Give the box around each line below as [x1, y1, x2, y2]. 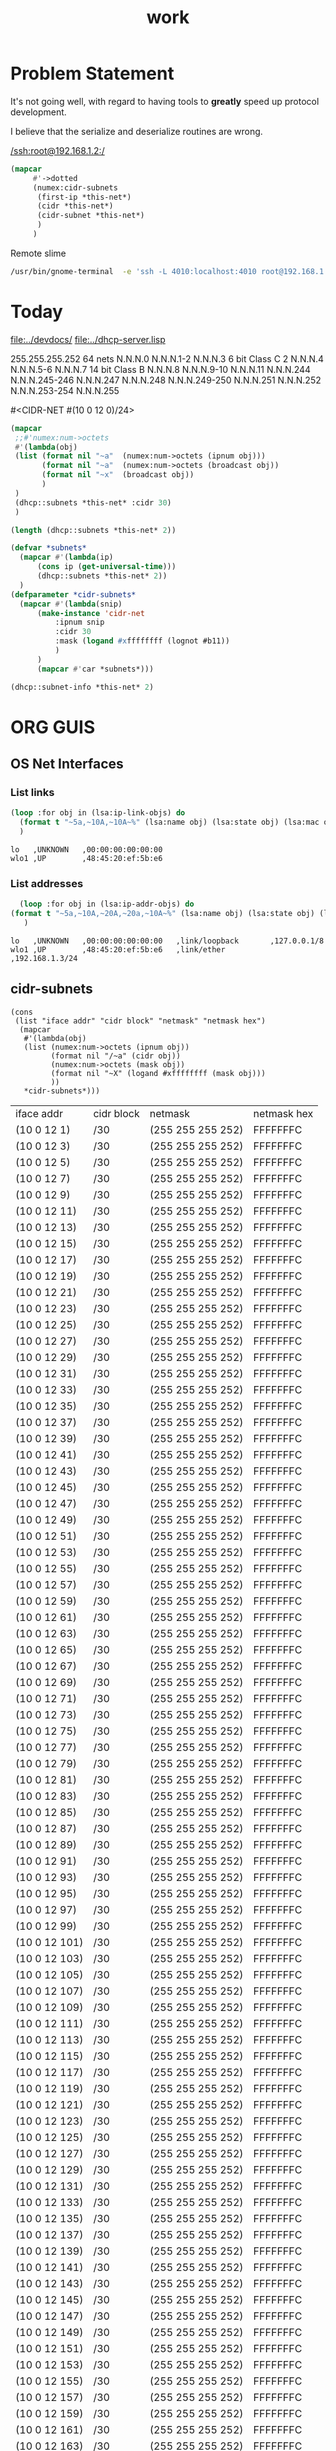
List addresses [10, 876, 84, 890]
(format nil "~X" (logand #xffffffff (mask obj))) [50, 1068, 267, 1078]
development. [10, 106, 67, 118]
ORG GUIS [10, 716, 96, 738]
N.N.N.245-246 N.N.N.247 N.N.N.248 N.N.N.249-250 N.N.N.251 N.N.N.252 [10, 374, 322, 386]
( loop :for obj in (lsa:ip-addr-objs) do [19, 899, 195, 910]
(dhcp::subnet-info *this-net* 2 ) [10, 682, 155, 692]
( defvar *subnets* [10, 543, 87, 553]
